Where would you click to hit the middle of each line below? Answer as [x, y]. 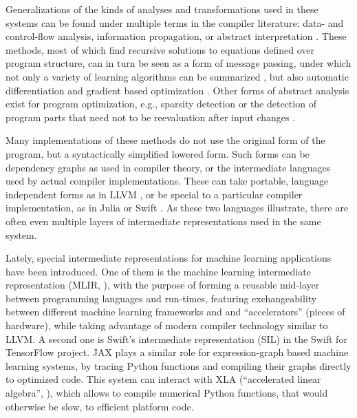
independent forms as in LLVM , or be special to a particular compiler [154, 194]
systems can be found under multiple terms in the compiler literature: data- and [175, 22]
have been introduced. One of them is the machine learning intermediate [158, 271]
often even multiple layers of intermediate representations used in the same [163, 221]
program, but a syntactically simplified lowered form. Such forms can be [158, 153]
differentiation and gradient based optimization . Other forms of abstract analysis [177, 90]
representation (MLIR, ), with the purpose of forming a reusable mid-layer [163, 285]
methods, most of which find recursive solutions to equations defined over [160, 49]
